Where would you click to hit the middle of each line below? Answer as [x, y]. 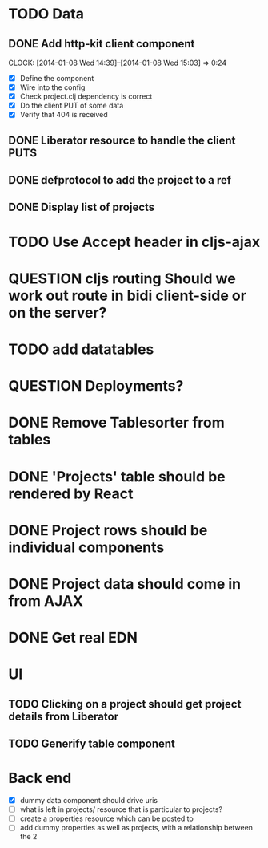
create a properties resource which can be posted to [106, 818]
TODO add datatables [81, 349]
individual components [86, 547]
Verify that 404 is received [64, 115]
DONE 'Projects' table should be [117, 476]
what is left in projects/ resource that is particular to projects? [121, 809]
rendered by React [71, 493]
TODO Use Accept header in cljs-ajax [134, 242]
